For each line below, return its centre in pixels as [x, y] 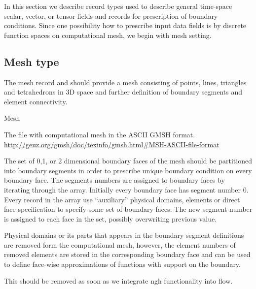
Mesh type [32, 61]
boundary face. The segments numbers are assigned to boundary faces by [114, 180]
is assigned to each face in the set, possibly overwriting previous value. [110, 218]
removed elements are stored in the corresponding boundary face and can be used [127, 254]
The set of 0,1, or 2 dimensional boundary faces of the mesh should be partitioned [128, 161]
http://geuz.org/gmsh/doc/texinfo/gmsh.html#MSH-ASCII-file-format [112, 144]
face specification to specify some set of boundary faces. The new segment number [128, 209]
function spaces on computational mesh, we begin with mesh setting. [108, 35]
